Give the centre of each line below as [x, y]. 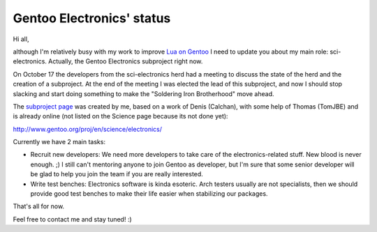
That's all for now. [39, 206]
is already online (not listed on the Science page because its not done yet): [120, 116]
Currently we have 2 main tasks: [59, 142]
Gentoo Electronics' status [92, 18]
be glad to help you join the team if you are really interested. [117, 174]
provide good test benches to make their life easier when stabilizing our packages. [149, 194]
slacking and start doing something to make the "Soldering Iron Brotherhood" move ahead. [143, 93]
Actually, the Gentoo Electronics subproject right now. [125, 61]
